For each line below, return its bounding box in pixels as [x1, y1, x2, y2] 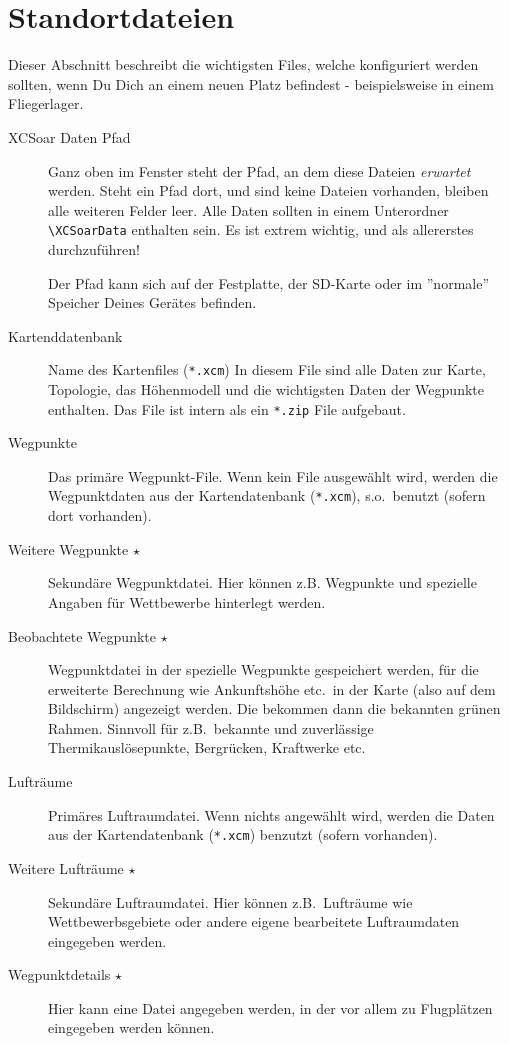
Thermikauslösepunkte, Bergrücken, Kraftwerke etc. [48, 737, 366, 758]
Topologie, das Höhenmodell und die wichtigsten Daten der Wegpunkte [48, 379, 484, 400]
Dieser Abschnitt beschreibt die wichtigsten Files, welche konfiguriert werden [8, 54, 479, 75]
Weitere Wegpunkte [8, 538, 129, 559]
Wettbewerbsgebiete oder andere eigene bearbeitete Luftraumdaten [48, 911, 460, 932]
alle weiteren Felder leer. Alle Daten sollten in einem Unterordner [48, 199, 449, 220]
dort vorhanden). [48, 505, 152, 526]
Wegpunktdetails [8, 964, 111, 985]
